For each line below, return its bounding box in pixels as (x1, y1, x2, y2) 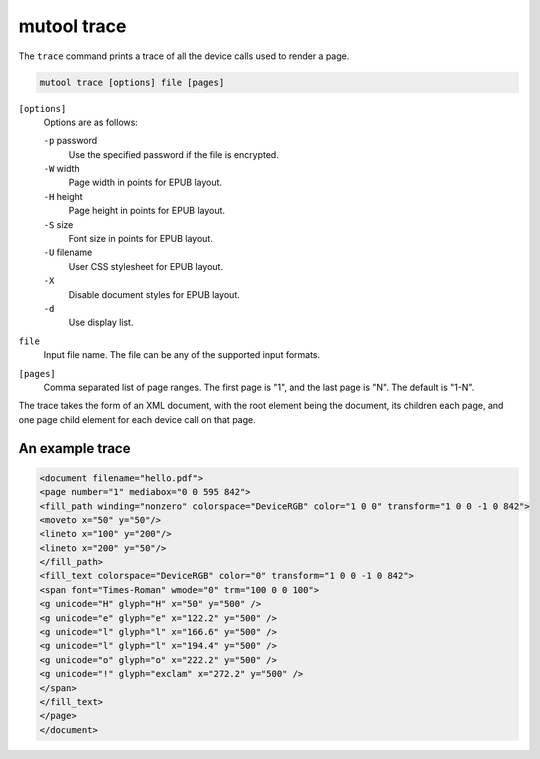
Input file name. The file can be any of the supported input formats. (43, 349, 321, 361)
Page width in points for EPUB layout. (68, 176, 223, 189)
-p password (43, 135, 98, 147)
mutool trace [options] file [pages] (39, 76, 225, 88)
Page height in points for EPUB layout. (68, 205, 225, 217)
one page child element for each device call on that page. (18, 413, 256, 425)
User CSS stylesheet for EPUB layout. (68, 260, 224, 272)
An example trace (18, 440, 131, 457)
